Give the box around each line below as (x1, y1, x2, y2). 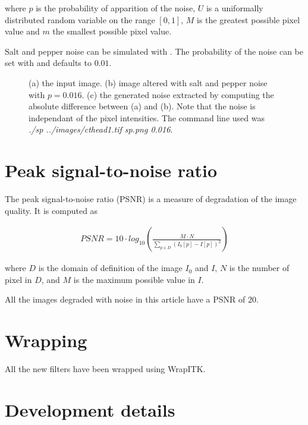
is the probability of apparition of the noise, (36, 2, 196, 14)
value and (5, 25, 40, 37)
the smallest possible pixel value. (52, 25, 172, 37)
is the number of (229, 262, 290, 274)
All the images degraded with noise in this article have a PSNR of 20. (5, 293, 259, 306)
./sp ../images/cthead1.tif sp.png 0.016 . (29, 123, 173, 136)
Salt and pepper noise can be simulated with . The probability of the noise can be (5, 45, 303, 57)
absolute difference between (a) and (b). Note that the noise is (29, 100, 256, 112)
